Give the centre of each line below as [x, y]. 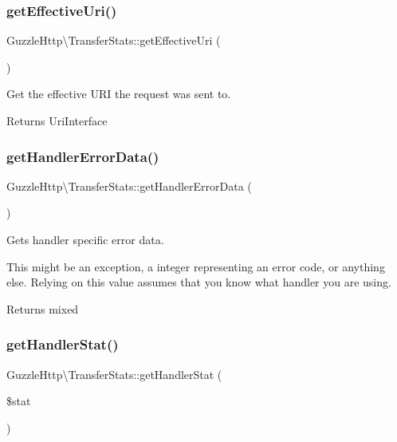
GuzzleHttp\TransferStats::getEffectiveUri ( [114, 40]
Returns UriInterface [57, 120]
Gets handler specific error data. [85, 239]
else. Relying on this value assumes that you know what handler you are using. [199, 282]
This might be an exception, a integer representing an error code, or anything [196, 266]
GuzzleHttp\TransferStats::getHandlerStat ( [114, 374]
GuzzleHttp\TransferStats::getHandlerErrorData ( [129, 185]
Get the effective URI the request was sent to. [119, 94]
